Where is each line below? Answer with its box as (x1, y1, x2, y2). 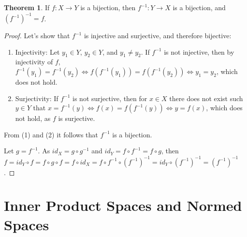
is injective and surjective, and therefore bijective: (84, 30, 232, 41)
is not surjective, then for (73, 93, 147, 103)
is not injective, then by (164, 46, 234, 57)
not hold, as (15, 113, 51, 123)
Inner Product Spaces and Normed (4, 195, 242, 215)
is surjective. (58, 113, 95, 123)
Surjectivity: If (15, 93, 58, 103)
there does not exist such (169, 93, 243, 103)
